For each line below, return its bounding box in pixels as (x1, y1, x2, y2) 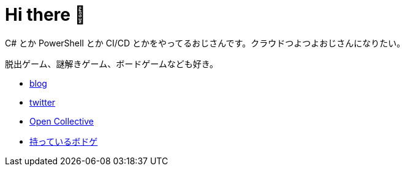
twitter (29, 96, 56, 107)
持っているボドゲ (29, 136, 98, 147)
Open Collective (29, 115, 94, 126)
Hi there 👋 (5, 4, 86, 25)
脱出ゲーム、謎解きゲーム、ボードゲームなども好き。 (5, 58, 219, 69)
